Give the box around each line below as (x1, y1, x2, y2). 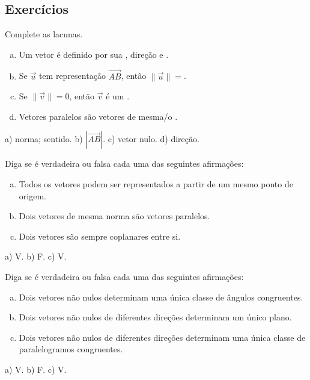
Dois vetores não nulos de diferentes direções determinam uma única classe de (19, 331, 306, 343)
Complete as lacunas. (5, 28, 83, 40)
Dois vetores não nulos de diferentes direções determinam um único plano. (19, 311, 292, 323)
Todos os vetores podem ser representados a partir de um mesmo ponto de (19, 177, 293, 190)
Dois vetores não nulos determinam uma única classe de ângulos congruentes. (19, 290, 303, 303)
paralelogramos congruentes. (19, 343, 123, 355)
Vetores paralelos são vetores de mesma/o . (19, 110, 178, 122)
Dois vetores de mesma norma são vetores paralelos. (19, 210, 210, 222)
